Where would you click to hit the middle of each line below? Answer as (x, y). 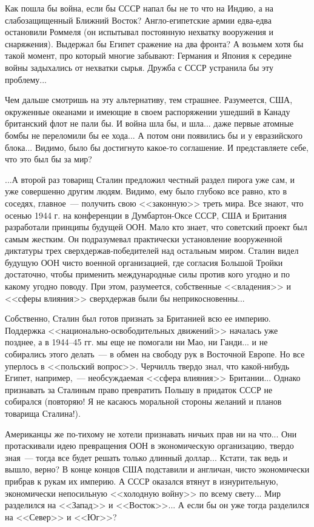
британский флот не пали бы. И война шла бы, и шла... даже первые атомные (149, 123)
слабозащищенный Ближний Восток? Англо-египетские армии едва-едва (139, 20)
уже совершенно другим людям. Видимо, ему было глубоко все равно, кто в (146, 191)
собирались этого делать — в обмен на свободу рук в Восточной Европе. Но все (155, 354)
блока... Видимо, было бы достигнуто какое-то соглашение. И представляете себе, (157, 147)
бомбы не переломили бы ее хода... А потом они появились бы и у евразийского (154, 135)
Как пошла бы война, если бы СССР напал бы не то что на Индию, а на (139, 8)
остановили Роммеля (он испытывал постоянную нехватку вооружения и (139, 32)
